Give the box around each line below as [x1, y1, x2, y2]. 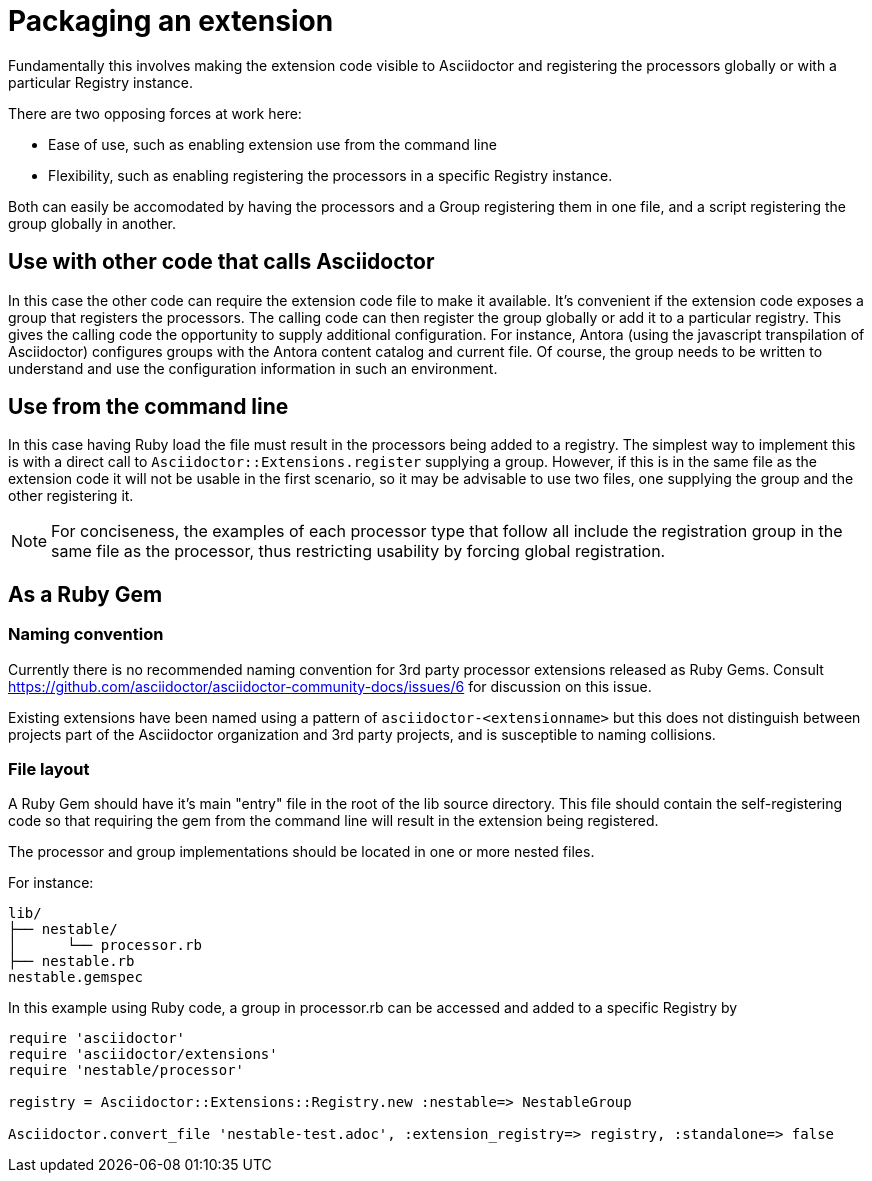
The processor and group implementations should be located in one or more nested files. [8, 843, 595, 861]
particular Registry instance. [8, 73, 194, 91]
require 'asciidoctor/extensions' [8, 1046, 278, 1063]
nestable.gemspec [8, 969, 143, 986]
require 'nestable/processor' [8, 1062, 245, 1079]
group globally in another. [8, 214, 176, 232]
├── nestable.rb [8, 953, 135, 970]
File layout [8, 759, 90, 780]
